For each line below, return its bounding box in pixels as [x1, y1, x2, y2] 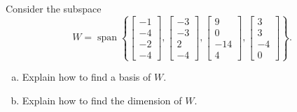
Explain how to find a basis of [22, 70, 151, 84]
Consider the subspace [6, 1, 102, 15]
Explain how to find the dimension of [22, 93, 182, 107]
